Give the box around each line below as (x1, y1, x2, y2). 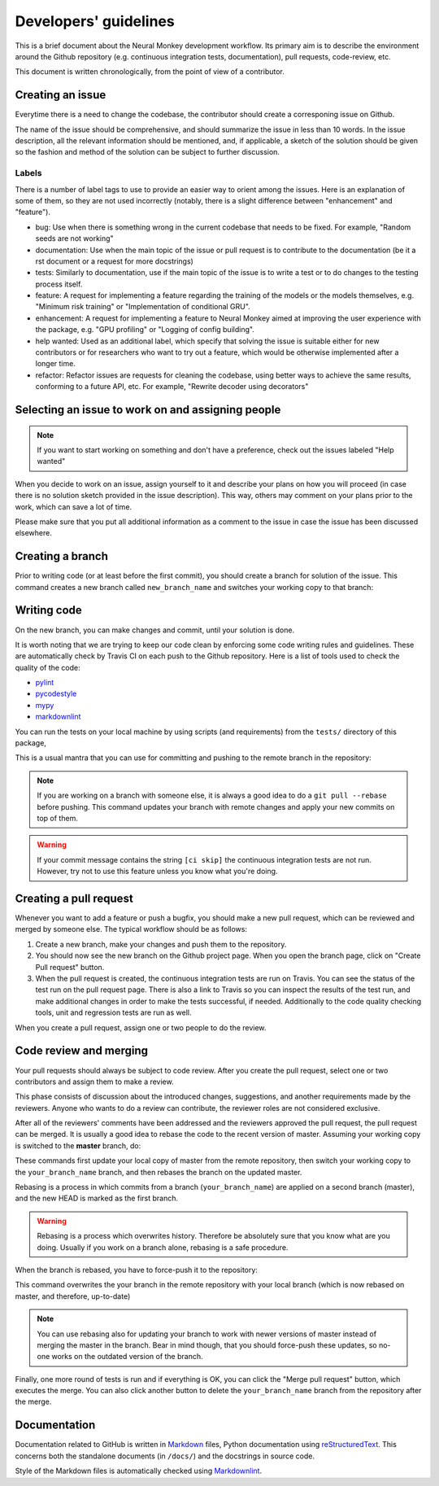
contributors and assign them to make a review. (15, 1077, 174, 1086)
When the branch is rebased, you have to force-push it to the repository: (15, 1265, 258, 1274)
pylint (35, 678, 54, 688)
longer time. (35, 359, 76, 369)
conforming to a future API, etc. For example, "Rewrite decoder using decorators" (35, 382, 309, 391)
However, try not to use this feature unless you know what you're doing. (37, 867, 278, 876)
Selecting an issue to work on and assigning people (15, 403, 281, 417)
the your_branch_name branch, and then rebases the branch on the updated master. (15, 1167, 302, 1177)
